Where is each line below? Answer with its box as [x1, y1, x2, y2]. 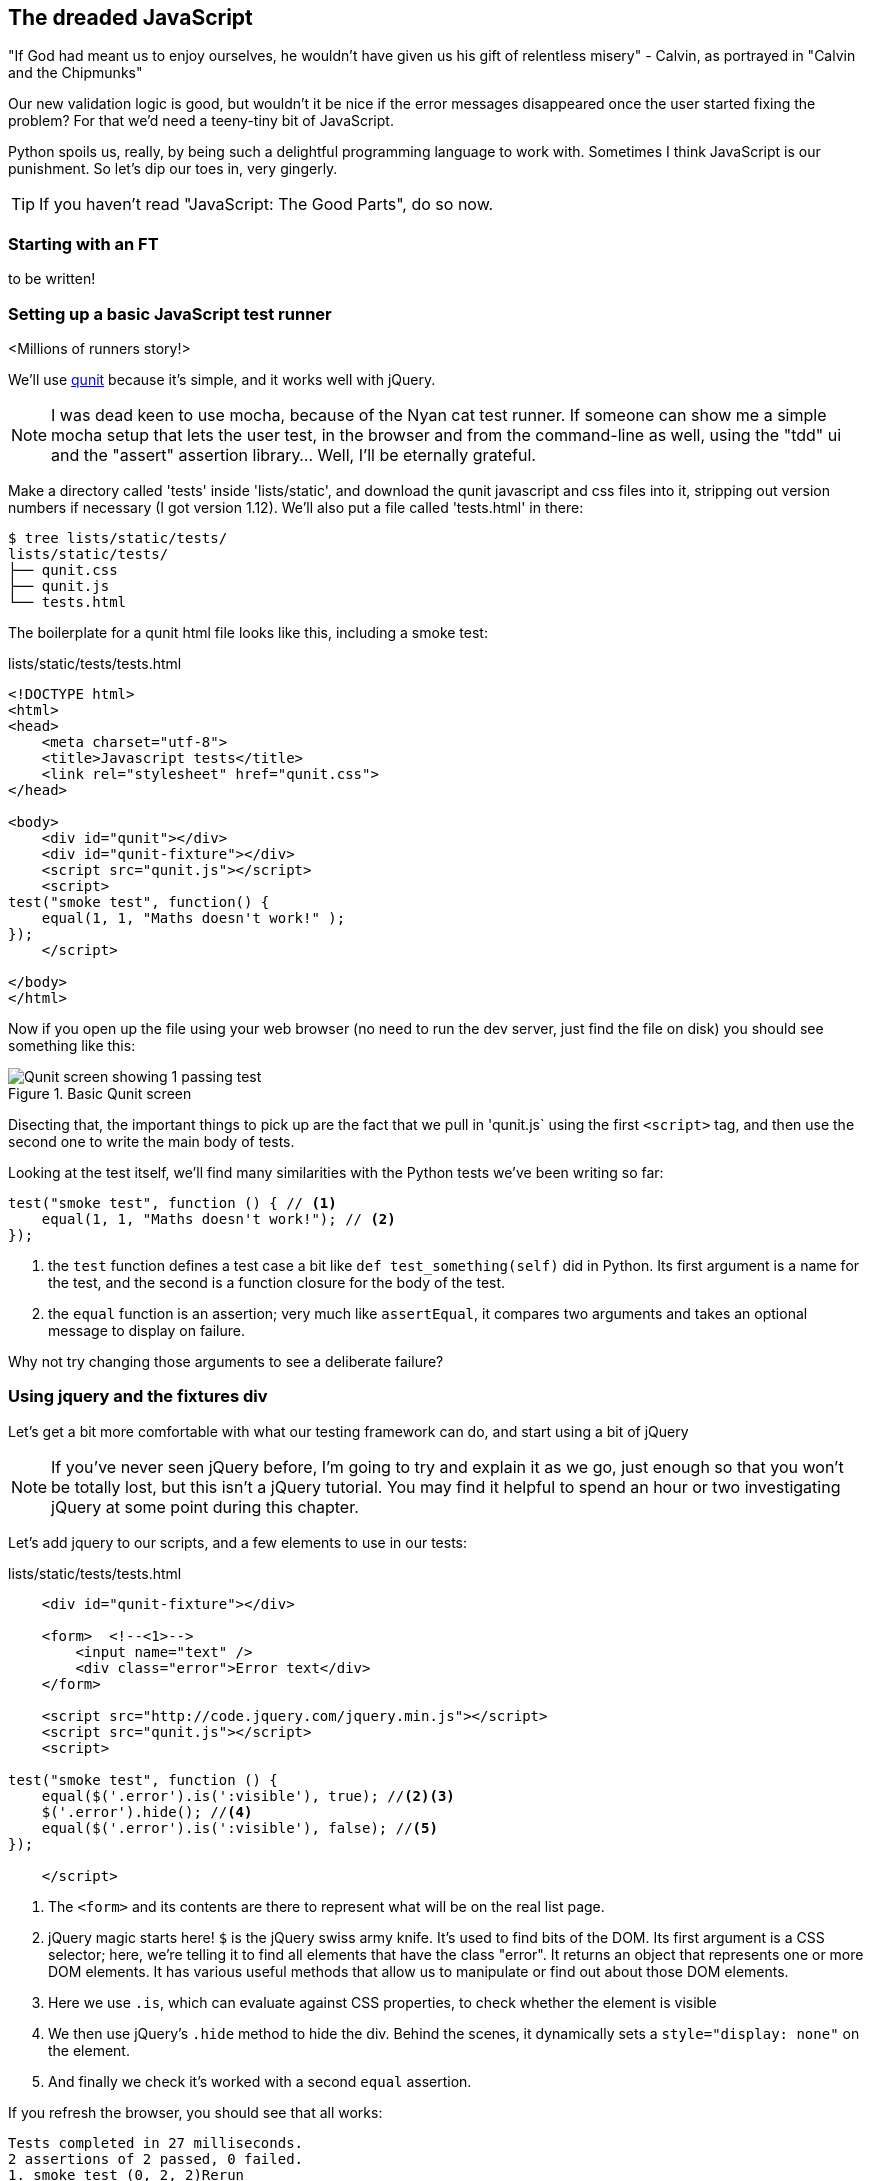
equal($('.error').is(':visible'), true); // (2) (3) [41, 1787, 455, 1804]
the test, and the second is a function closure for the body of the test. [48, 1273, 506, 1291]
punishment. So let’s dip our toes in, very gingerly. [8, 160, 338, 178]
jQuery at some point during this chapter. [51, 1496, 359, 1517]
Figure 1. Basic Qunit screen [8, 1084, 192, 1102]
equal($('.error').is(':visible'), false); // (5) [41, 1819, 438, 1836]
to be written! [8, 270, 96, 288]
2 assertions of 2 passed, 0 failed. [8, 2150, 304, 2167]
